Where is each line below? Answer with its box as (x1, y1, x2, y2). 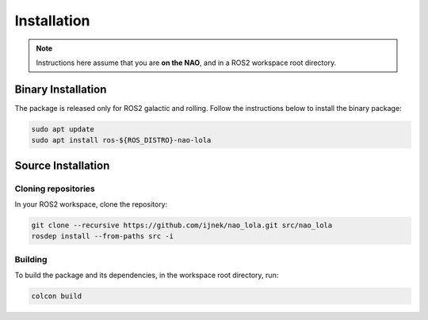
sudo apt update (31, 124, 95, 134)
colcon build (31, 291, 82, 301)
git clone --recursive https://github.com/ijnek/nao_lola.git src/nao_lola (31, 220, 333, 230)
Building (14, 253, 48, 265)
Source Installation (14, 158, 110, 172)
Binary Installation (14, 82, 107, 96)
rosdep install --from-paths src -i (31, 232, 174, 241)
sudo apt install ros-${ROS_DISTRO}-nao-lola (31, 135, 212, 145)
